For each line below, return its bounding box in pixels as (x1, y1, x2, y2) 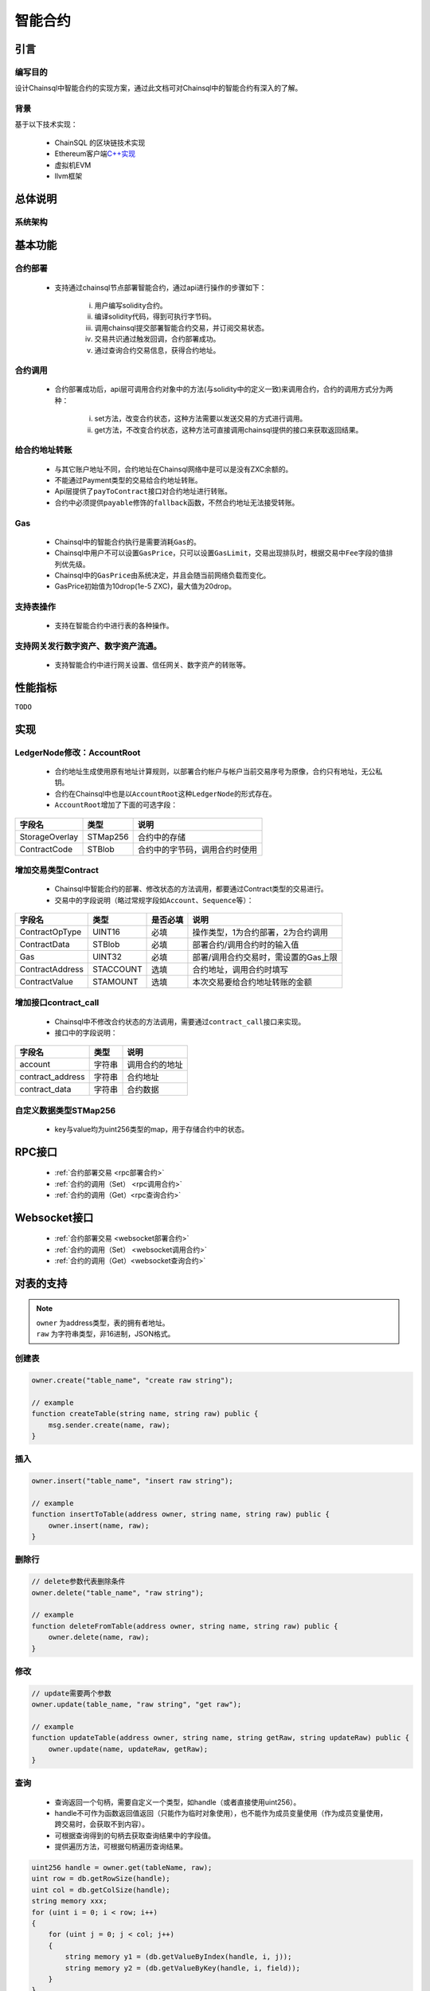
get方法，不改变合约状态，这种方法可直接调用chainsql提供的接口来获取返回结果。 (94, 424, 363, 434)
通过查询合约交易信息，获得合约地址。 (94, 345, 221, 354)
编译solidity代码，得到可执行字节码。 (94, 311, 217, 322)
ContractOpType (19, 926, 82, 937)
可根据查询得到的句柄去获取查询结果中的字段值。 (54, 1830, 215, 1840)
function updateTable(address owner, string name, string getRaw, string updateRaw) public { (31, 1733, 410, 1743)
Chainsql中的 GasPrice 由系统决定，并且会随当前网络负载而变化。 (54, 570, 271, 580)
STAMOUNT (92, 976, 139, 987)
